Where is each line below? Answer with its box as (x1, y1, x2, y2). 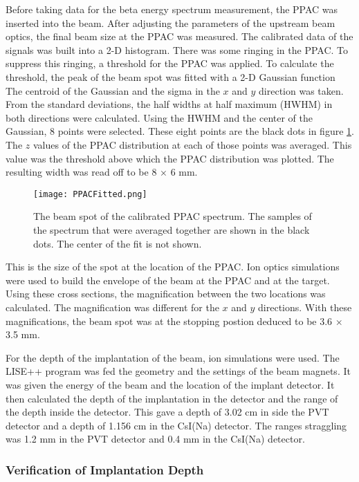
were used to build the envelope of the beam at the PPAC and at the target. (6, 272, 330, 287)
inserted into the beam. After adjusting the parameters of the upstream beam (6, 15, 335, 30)
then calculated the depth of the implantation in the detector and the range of (6, 391, 338, 405)
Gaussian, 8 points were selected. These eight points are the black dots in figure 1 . (6, 124, 354, 138)
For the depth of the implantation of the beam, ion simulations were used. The (6, 350, 340, 364)
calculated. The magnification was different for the (6, 299, 219, 314)
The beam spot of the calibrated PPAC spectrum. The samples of (33, 209, 312, 223)
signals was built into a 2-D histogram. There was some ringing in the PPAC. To (6, 42, 349, 57)
